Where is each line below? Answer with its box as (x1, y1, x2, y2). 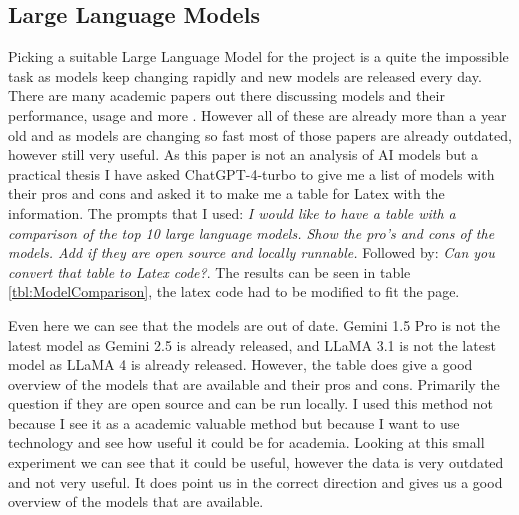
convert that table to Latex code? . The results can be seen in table (8, 261, 411, 282)
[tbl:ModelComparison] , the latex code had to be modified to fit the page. (8, 281, 460, 302)
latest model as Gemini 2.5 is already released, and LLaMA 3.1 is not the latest (8, 334, 496, 355)
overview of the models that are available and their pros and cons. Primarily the (8, 373, 500, 394)
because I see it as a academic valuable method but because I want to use (8, 412, 460, 433)
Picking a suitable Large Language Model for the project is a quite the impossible (8, 46, 509, 67)
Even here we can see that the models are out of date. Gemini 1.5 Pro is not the (8, 314, 500, 335)
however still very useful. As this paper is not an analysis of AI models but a (8, 144, 479, 165)
